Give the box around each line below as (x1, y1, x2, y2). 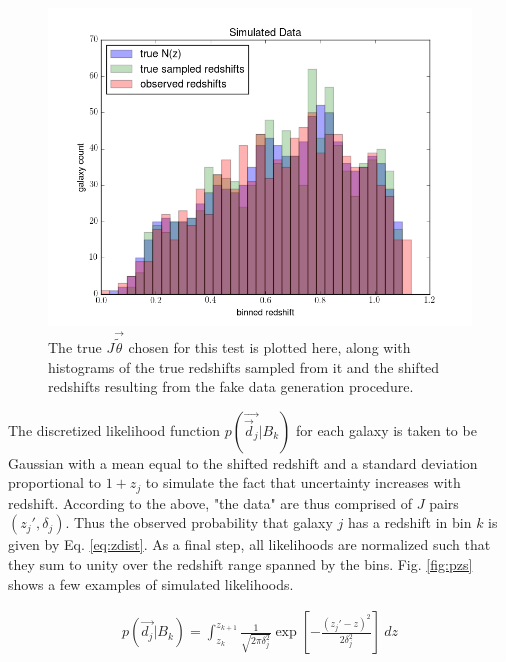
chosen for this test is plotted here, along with (128, 337, 411, 358)
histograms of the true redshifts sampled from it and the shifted (48, 356, 440, 377)
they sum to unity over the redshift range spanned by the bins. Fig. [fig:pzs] (8, 554, 473, 575)
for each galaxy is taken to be (295, 419, 477, 440)
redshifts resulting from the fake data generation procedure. (48, 376, 414, 397)
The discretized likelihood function (8, 419, 221, 440)
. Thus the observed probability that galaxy (65, 512, 333, 533)
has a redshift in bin (347, 512, 472, 533)
